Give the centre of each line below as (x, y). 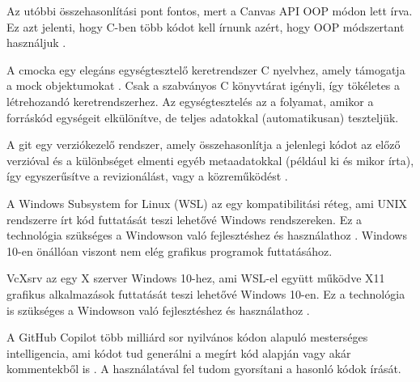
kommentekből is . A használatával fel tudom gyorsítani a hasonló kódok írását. (204, 369)
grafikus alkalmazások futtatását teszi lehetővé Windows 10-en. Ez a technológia (206, 293)
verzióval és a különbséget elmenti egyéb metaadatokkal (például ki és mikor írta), (210, 160)
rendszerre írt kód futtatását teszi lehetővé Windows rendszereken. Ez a (185, 219)
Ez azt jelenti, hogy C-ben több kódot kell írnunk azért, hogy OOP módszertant (206, 26)
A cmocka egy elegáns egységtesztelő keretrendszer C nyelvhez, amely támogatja (206, 69)
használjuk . (36, 42)
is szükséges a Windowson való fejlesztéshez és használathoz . (158, 310)
